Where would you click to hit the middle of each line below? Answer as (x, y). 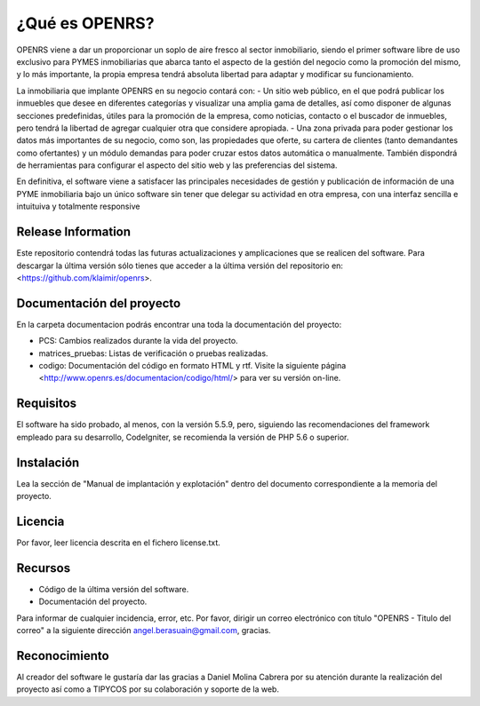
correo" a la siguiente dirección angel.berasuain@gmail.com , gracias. (144, 630)
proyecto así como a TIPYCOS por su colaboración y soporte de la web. (148, 689)
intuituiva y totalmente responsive (78, 206)
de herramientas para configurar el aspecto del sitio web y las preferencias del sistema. (177, 165)
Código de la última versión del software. (114, 589)
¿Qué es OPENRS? (85, 23)
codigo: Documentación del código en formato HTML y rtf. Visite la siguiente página (192, 365)
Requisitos (47, 404)
